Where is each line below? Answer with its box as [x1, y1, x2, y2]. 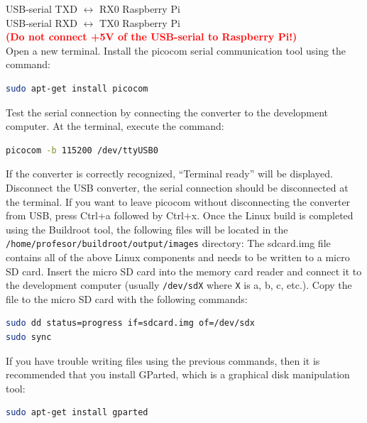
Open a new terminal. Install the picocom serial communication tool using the [6, 43, 346, 57]
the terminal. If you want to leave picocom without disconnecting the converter [6, 194, 351, 209]
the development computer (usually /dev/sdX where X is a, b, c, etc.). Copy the [6, 278, 352, 292]
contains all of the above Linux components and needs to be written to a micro [6, 249, 350, 264]
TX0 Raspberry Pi [99, 15, 180, 30]
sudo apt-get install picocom [6, 83, 148, 94]
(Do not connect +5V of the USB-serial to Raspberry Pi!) [6, 29, 297, 44]
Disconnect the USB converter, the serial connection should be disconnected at [6, 180, 349, 194]
